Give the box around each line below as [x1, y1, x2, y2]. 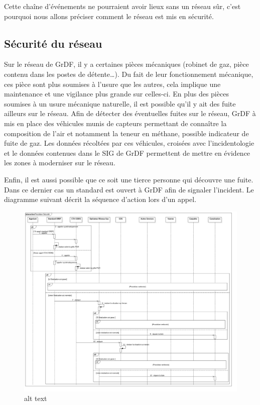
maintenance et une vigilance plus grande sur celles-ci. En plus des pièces [4, 88, 229, 99]
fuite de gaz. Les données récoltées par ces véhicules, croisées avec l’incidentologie [4, 138, 254, 148]
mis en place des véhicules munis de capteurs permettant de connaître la [4, 118, 227, 128]
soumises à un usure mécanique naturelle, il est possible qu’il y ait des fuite [4, 98, 236, 109]
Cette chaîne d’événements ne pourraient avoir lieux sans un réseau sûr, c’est [4, 1, 241, 11]
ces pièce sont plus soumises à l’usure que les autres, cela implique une [4, 78, 221, 89]
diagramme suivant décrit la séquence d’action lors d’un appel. [4, 194, 197, 205]
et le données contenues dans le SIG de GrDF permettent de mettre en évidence [4, 147, 250, 158]
